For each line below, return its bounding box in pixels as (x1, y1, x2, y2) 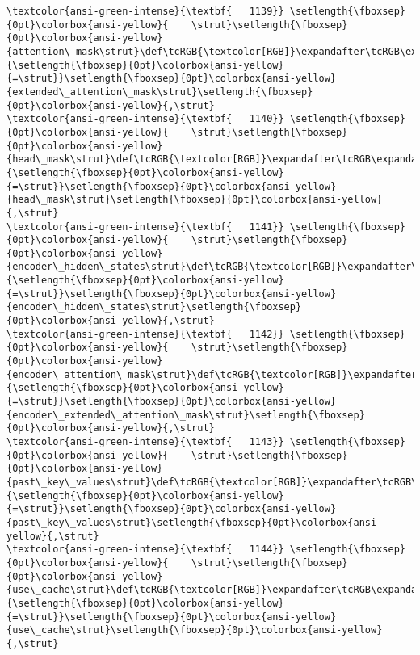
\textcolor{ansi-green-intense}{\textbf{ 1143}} (6, 436, 284, 447)
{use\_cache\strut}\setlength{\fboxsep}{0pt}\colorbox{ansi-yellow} (6, 624, 383, 636)
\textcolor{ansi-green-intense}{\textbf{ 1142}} (6, 328, 284, 340)
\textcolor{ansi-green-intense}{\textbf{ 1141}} (6, 220, 284, 233)
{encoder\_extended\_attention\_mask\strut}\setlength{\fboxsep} (6, 409, 365, 421)
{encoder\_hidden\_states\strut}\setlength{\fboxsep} (6, 301, 302, 313)
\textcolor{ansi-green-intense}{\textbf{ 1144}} (6, 544, 284, 556)
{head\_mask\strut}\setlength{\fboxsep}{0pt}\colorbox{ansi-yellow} (6, 194, 383, 206)
